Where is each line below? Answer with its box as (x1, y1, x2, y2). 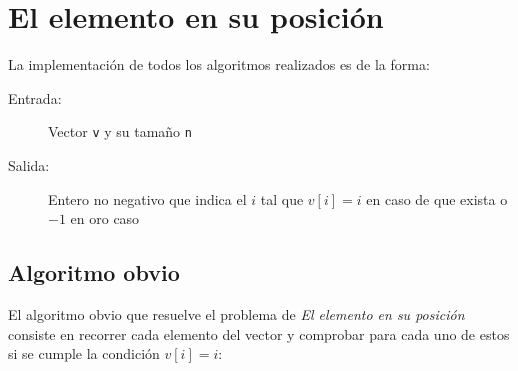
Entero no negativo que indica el (48, 188, 247, 209)
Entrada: (8, 87, 62, 108)
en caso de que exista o (366, 188, 508, 209)
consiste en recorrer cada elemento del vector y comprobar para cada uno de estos (8, 323, 510, 344)
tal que (260, 188, 304, 209)
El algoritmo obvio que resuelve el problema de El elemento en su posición (8, 303, 465, 324)
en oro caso (70, 208, 140, 229)
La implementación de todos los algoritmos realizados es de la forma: (8, 54, 430, 75)
